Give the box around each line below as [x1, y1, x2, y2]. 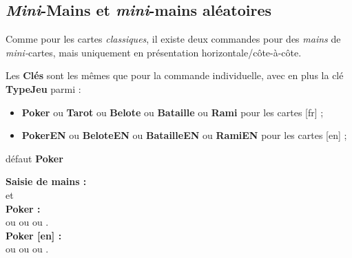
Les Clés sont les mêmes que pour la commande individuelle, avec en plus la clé [6, 68, 344, 83]
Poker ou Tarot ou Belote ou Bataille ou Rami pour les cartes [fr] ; [21, 105, 324, 119]
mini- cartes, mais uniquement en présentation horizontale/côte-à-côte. [6, 45, 302, 59]
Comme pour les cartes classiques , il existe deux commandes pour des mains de [6, 32, 341, 46]
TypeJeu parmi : [6, 81, 81, 96]
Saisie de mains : [6, 174, 87, 189]
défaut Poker [6, 151, 63, 165]
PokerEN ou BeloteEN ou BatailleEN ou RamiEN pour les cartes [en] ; [21, 128, 347, 142]
